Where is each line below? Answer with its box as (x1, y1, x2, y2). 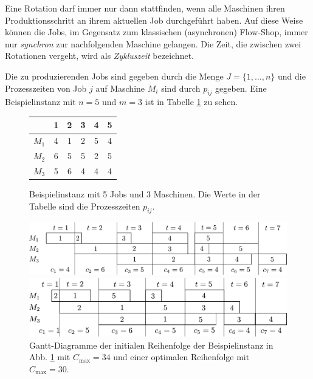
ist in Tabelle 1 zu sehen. (145, 95, 238, 108)
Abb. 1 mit (29, 350, 71, 363)
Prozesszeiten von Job (5, 81, 87, 94)
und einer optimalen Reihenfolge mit (113, 350, 250, 363)
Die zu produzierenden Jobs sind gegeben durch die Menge (5, 69, 224, 82)
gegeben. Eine (215, 81, 267, 94)
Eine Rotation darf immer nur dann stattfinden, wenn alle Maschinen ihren (5, 2, 285, 14)
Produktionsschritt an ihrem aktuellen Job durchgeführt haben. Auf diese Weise (5, 13, 303, 26)
